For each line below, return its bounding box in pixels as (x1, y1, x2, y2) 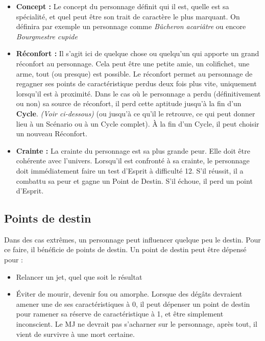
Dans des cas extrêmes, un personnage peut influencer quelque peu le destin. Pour (4, 234, 261, 245)
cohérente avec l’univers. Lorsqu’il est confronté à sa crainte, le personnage (16, 155, 250, 166)
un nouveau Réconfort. (16, 128, 87, 139)
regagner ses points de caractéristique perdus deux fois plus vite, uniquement (16, 78, 257, 89)
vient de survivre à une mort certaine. (16, 328, 135, 339)
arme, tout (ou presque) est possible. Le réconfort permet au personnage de (16, 68, 253, 79)
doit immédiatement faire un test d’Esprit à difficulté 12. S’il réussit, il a (16, 165, 244, 176)
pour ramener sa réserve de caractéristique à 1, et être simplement (16, 308, 224, 319)
